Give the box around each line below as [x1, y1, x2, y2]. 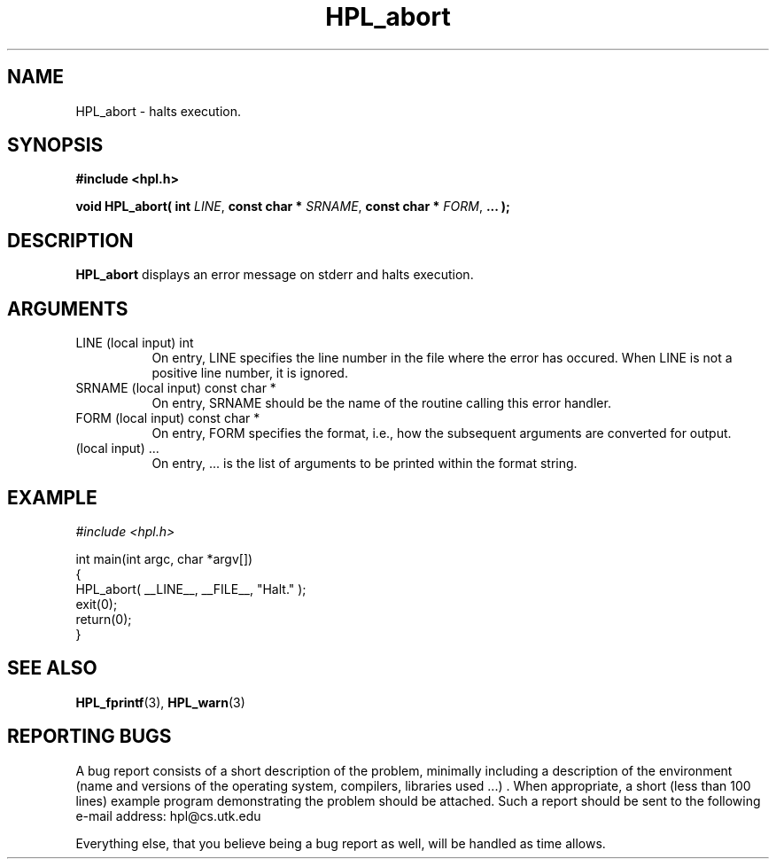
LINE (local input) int [75, 335, 194, 351]
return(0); [75, 611, 132, 627]
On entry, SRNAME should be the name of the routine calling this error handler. [151, 395, 611, 411]
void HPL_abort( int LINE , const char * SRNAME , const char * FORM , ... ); [75, 199, 510, 215]
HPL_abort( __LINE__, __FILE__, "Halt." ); [75, 581, 307, 597]
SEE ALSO [7, 657, 97, 680]
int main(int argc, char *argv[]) [75, 550, 253, 566]
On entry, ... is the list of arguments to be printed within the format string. [151, 456, 578, 472]
